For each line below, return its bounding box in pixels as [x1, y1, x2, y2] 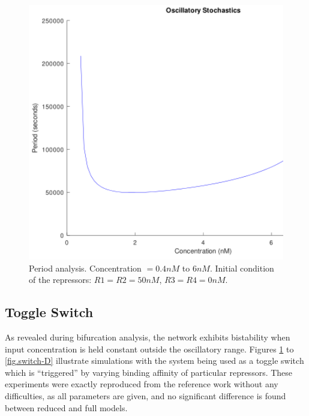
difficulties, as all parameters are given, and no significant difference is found [5, 390, 286, 402]
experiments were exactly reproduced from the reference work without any [5, 378, 278, 390]
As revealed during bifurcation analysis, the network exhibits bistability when [5, 331, 290, 343]
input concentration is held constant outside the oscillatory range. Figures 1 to [5, 342, 294, 355]
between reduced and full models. [5, 401, 128, 414]
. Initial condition [209, 261, 274, 274]
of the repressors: [29, 273, 92, 286]
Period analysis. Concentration [29, 261, 142, 274]
